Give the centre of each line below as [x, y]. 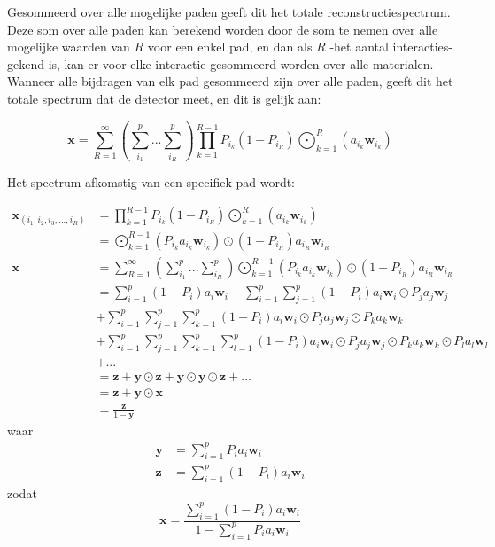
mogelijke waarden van [69, 47]
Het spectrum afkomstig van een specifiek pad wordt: [151, 182]
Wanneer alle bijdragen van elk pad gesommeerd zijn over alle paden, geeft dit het [230, 81]
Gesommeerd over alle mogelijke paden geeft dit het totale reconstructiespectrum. [229, 12]
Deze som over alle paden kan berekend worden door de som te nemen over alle [223, 29]
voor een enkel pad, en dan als [230, 47]
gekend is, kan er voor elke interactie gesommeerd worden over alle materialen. [220, 63]
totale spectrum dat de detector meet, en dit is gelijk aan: [164, 98]
